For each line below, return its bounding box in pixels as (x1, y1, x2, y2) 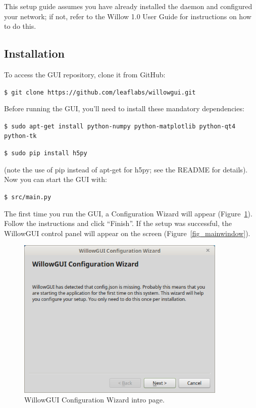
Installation (4, 46, 65, 61)
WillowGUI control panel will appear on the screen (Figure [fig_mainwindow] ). (4, 228, 250, 238)
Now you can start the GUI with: (4, 174, 107, 185)
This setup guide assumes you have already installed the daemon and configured (4, 1, 252, 11)
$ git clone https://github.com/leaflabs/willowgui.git (4, 88, 196, 96)
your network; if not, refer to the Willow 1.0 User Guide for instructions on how (4, 11, 251, 21)
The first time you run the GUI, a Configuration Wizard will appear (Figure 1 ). (4, 208, 252, 218)
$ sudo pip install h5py (4, 150, 87, 157)
